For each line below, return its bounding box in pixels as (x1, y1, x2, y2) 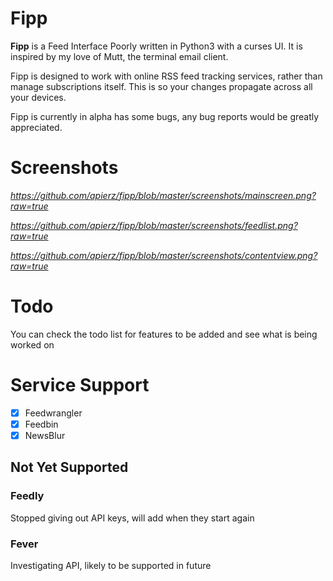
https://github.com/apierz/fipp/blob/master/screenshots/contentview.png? (10, 249, 318, 261)
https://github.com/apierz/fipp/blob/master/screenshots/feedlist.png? (10, 219, 298, 231)
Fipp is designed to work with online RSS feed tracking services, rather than (10, 70, 323, 82)
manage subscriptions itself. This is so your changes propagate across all (10, 80, 313, 92)
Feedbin (24, 418, 59, 430)
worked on (10, 338, 55, 351)
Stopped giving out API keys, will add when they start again (10, 512, 255, 524)
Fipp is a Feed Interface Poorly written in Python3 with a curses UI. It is (10, 40, 303, 52)
